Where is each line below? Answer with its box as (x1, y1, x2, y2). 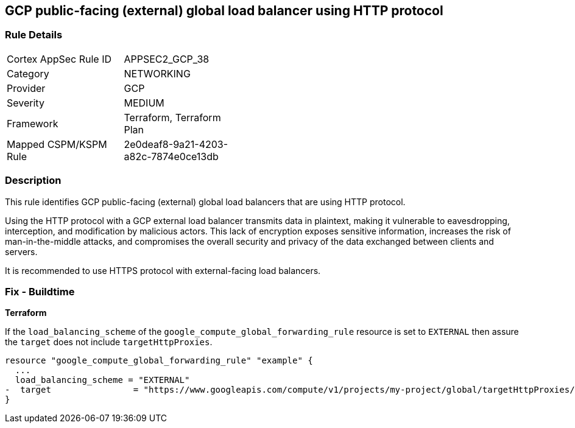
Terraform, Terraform (124, 111, 221, 124)
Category (7, 67, 49, 80)
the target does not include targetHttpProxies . (5, 337, 213, 348)
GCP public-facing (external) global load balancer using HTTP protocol (5, 3, 443, 18)
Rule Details (5, 29, 63, 41)
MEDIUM (124, 96, 164, 109)
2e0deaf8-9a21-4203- (124, 138, 228, 150)
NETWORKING (124, 67, 191, 80)
